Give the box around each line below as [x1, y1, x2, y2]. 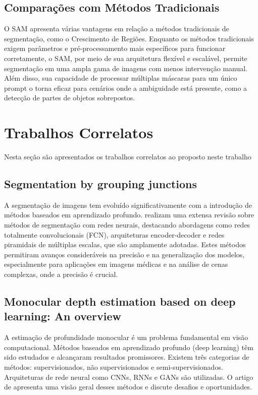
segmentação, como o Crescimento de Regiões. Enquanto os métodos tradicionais [4, 33, 254, 43]
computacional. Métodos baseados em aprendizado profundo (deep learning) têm [4, 342, 253, 352]
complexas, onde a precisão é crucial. [4, 269, 118, 279]
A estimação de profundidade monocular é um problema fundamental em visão [4, 332, 248, 343]
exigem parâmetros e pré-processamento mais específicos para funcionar [4, 43, 226, 53]
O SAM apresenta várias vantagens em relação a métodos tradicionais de [4, 23, 229, 34]
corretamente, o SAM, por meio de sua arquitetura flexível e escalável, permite [4, 52, 247, 63]
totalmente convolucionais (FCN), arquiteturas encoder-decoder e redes [4, 229, 225, 240]
